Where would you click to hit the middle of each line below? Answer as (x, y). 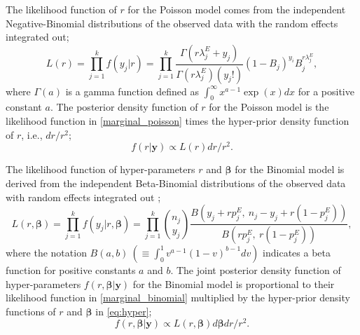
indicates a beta (297, 252)
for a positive (326, 91)
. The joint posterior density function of (256, 269)
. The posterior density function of (124, 107)
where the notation (46, 252)
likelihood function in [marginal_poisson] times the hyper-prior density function (178, 121)
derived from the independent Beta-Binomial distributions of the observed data (176, 183)
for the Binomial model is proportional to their (234, 283)
